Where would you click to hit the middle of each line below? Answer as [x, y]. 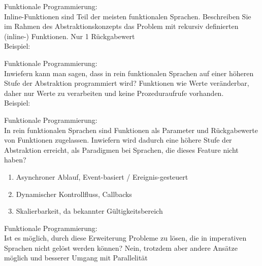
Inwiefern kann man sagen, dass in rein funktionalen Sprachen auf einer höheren [129, 73]
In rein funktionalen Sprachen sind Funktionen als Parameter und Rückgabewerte [131, 130]
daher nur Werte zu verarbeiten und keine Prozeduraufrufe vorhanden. [114, 93]
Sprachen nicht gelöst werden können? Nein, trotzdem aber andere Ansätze [121, 247]
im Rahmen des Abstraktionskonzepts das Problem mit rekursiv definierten [121, 26]
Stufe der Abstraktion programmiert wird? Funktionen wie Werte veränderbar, [127, 83]
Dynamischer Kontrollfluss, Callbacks [74, 194]
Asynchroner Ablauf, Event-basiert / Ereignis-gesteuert [102, 176]
